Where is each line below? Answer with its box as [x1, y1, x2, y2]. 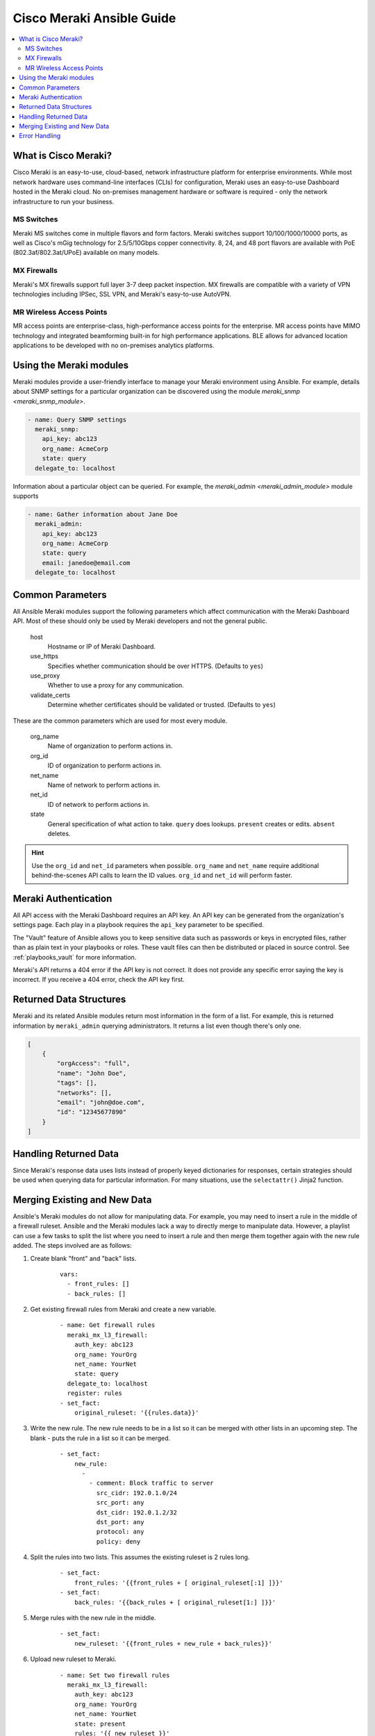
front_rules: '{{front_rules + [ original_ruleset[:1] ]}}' [74, 1578, 284, 1587]
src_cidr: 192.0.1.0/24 [96, 1489, 177, 1496]
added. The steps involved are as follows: [12, 1242, 132, 1250]
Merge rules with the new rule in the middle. [30, 1614, 156, 1622]
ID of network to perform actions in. [47, 800, 150, 808]
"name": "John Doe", [56, 1069, 127, 1077]
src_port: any [96, 1499, 144, 1507]
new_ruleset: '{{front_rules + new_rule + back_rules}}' [74, 1639, 272, 1647]
